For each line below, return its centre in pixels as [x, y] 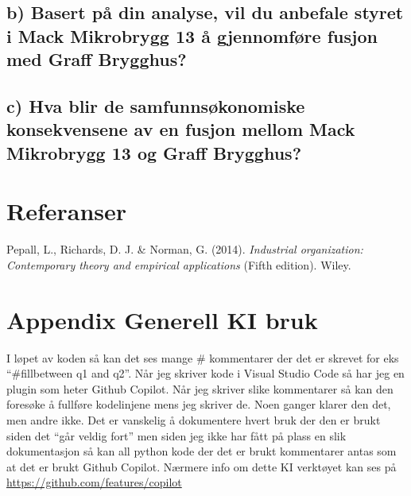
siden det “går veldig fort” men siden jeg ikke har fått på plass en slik [176, 435]
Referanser [67, 211]
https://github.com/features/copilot [94, 482]
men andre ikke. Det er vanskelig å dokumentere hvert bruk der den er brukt [194, 419]
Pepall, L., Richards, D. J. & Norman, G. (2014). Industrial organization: [185, 249]
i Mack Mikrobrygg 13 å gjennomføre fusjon [192, 35]
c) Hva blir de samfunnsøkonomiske [156, 105]
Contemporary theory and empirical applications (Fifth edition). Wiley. [179, 264]
